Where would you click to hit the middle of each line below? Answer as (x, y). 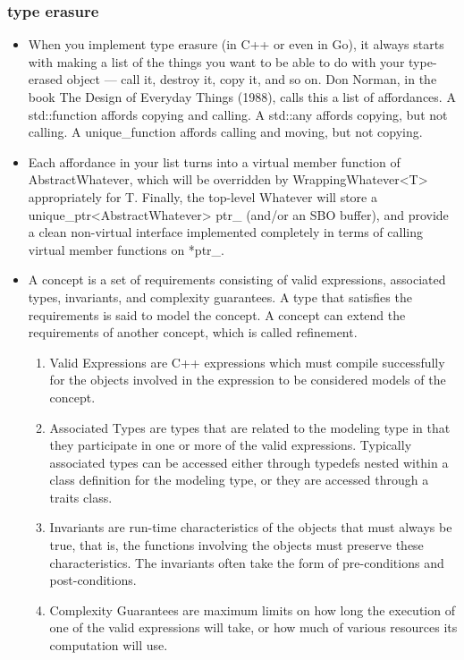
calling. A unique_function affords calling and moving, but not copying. (225, 132)
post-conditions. (93, 580)
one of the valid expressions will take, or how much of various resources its (253, 627)
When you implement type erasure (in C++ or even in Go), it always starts (236, 44)
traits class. (81, 497)
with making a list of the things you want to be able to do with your (216, 61)
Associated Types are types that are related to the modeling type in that (250, 427)
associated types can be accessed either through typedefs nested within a (249, 462)
